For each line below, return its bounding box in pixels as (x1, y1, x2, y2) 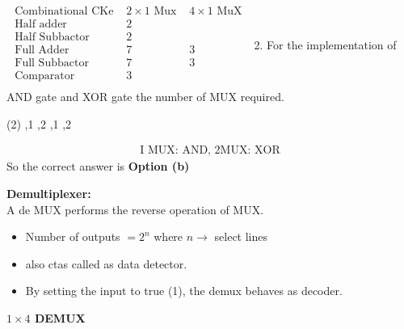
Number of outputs (25, 228, 120, 245)
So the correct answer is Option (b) (6, 158, 190, 175)
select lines (214, 228, 268, 245)
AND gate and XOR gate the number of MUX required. (6, 88, 284, 105)
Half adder (15, 19, 67, 31)
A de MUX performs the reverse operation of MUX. (6, 200, 264, 217)
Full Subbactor (15, 57, 89, 70)
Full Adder (15, 44, 69, 57)
